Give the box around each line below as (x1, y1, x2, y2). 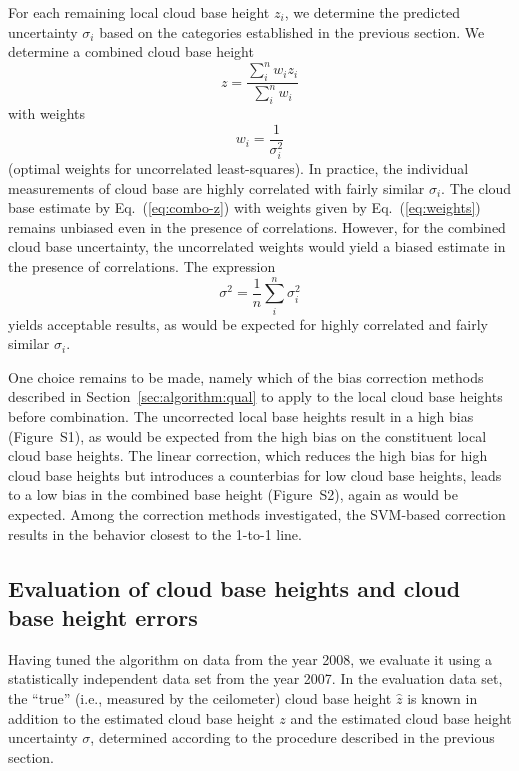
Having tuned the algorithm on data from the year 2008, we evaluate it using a (8, 648, 492, 669)
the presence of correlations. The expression (8, 255, 276, 276)
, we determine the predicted (284, 2, 461, 22)
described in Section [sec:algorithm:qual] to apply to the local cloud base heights (8, 386, 503, 407)
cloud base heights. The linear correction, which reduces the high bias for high (8, 445, 488, 466)
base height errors (8, 601, 198, 632)
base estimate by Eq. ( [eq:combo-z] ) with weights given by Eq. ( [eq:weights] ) (8, 197, 481, 218)
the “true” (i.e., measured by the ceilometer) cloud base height (8, 687, 392, 708)
